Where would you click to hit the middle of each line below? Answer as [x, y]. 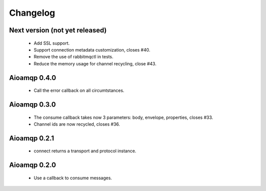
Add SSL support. [52, 43]
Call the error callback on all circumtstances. [79, 90]
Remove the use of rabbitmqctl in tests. [73, 57]
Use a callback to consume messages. [73, 178]
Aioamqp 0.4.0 [33, 78]
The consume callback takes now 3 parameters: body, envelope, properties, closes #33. [123, 117]
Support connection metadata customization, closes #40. [92, 50]
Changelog [32, 13]
